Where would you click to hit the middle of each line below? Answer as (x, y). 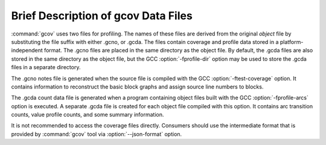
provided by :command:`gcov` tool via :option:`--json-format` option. (97, 134)
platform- (292, 42)
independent (27, 51)
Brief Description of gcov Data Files (102, 16)
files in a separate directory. (46, 67)
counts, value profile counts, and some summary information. (88, 115)
